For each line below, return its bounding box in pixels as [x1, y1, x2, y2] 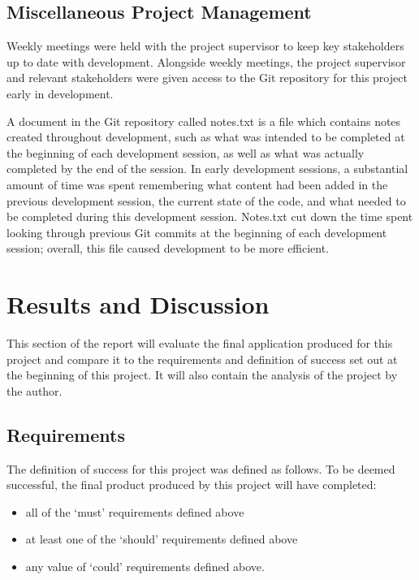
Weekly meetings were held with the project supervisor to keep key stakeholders [6, 37, 404, 54]
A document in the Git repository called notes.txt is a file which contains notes [6, 112, 401, 129]
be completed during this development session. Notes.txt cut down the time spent [6, 208, 413, 225]
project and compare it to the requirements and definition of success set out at [6, 350, 398, 367]
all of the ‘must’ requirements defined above [25, 503, 244, 520]
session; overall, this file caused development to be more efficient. [6, 240, 330, 257]
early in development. [6, 84, 114, 102]
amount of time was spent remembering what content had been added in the [6, 175, 388, 193]
